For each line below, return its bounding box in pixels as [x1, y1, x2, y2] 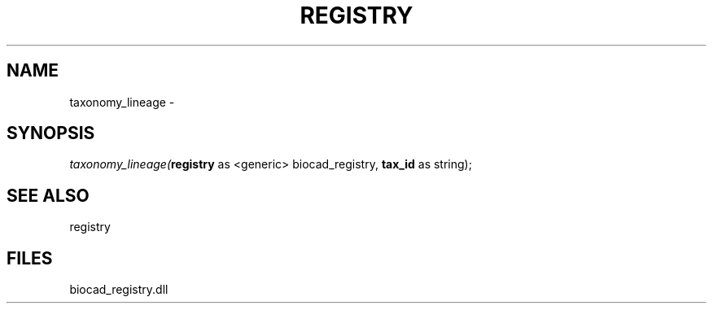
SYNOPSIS [7, 123, 95, 144]
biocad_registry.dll [69, 282, 168, 297]
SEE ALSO [7, 185, 90, 206]
